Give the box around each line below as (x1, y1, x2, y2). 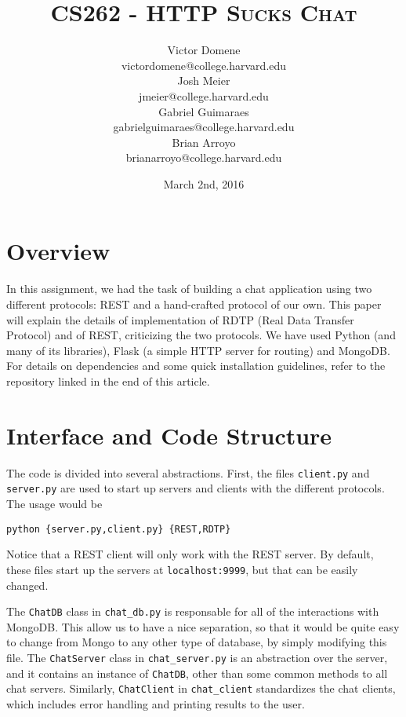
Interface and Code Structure (6, 419, 332, 451)
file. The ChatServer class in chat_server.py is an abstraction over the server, (6, 649, 388, 665)
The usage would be (6, 496, 103, 511)
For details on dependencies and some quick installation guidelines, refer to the (6, 357, 386, 374)
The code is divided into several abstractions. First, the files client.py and (6, 464, 370, 481)
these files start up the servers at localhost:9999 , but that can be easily (6, 561, 358, 577)
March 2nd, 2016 (163, 175, 245, 192)
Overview (6, 235, 111, 267)
